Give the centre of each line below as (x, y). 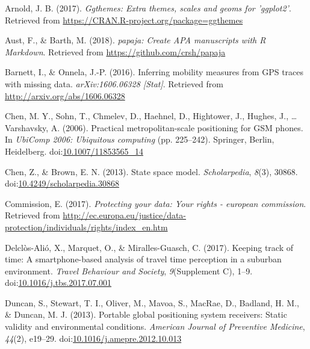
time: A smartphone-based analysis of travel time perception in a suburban (143, 259)
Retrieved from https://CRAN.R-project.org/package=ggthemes (124, 20)
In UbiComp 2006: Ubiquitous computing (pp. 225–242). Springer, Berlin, (140, 139)
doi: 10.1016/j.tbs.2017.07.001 (58, 283)
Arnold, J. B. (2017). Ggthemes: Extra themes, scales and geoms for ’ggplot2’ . (148, 8)
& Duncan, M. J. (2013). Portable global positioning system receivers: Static (146, 314)
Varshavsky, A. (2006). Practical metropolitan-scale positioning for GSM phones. (154, 127)
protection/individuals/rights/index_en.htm (86, 227)
